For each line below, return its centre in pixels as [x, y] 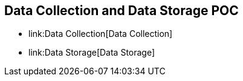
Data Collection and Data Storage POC [121, 11]
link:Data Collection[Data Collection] [101, 34]
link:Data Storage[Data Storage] [92, 53]
